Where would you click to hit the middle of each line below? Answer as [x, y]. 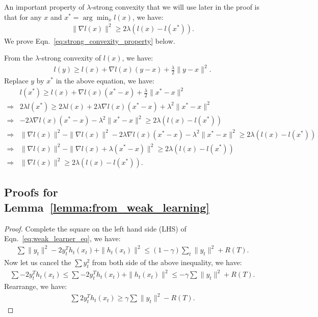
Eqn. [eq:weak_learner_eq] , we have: [62, 238]
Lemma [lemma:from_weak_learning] [107, 207]
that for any [23, 17]
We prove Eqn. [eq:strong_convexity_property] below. [90, 40]
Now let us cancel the [38, 262]
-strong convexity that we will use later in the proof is [175, 7]
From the [19, 58]
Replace [16, 81]
